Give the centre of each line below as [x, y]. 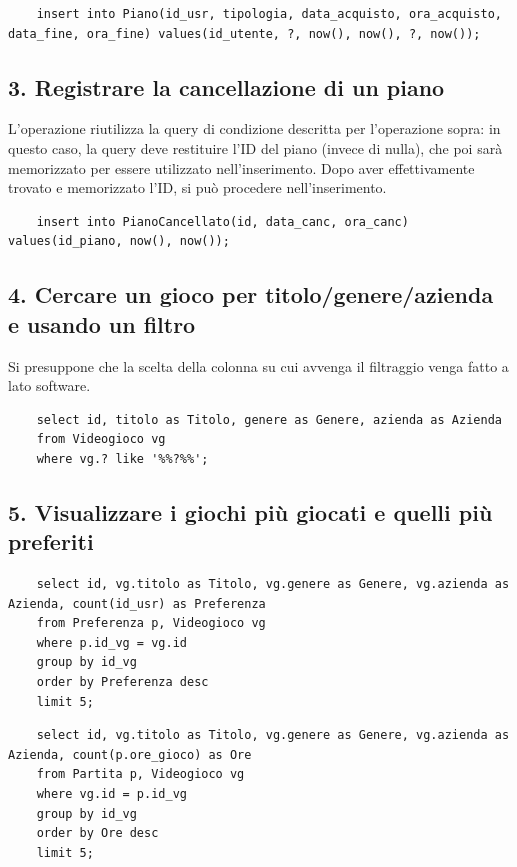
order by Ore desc [97, 833]
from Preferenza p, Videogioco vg [151, 623]
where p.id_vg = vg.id [111, 642]
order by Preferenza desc [122, 682]
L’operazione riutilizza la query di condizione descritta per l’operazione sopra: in [254, 128]
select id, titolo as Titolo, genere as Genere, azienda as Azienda [269, 419]
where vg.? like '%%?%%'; [122, 458]
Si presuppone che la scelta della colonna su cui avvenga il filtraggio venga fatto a [258, 365]
